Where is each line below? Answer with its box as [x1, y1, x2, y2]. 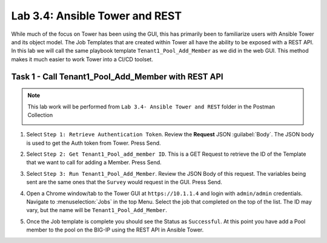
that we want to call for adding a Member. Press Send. [26, 159, 162, 166]
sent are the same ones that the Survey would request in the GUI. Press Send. [26, 179, 222, 186]
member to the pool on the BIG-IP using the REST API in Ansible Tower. [26, 226, 204, 233]
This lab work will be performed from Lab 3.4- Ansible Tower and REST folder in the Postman [27, 103, 276, 110]
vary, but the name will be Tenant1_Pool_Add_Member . [26, 207, 168, 214]
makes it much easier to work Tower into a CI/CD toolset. [11, 55, 154, 63]
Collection [27, 111, 53, 118]
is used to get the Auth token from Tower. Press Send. [26, 139, 161, 147]
